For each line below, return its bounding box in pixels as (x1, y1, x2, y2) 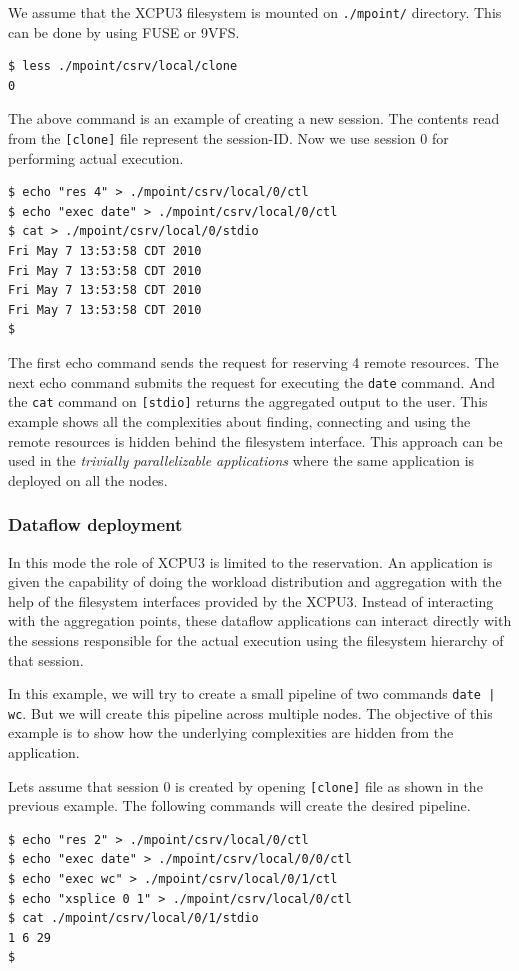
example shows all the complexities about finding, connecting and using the (8, 410, 471, 431)
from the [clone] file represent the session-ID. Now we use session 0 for (8, 128, 449, 149)
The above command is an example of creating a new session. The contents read (8, 108, 500, 129)
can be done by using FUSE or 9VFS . (8, 21, 240, 42)
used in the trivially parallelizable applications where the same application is (8, 450, 475, 471)
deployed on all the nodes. (8, 469, 168, 490)
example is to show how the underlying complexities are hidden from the (8, 722, 454, 743)
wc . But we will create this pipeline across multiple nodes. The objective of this (8, 702, 493, 723)
